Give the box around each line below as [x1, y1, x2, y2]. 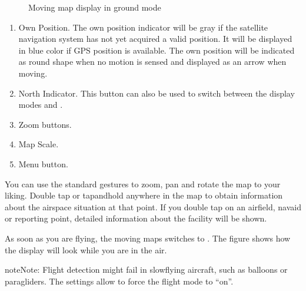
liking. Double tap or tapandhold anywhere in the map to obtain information [5, 189, 283, 201]
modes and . [18, 98, 63, 111]
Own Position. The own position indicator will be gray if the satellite [18, 21, 268, 33]
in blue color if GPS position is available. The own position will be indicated [18, 44, 295, 56]
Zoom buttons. [18, 118, 72, 130]
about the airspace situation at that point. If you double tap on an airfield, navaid [5, 200, 301, 213]
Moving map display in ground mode [28, 1, 161, 13]
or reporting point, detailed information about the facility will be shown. [5, 212, 267, 224]
